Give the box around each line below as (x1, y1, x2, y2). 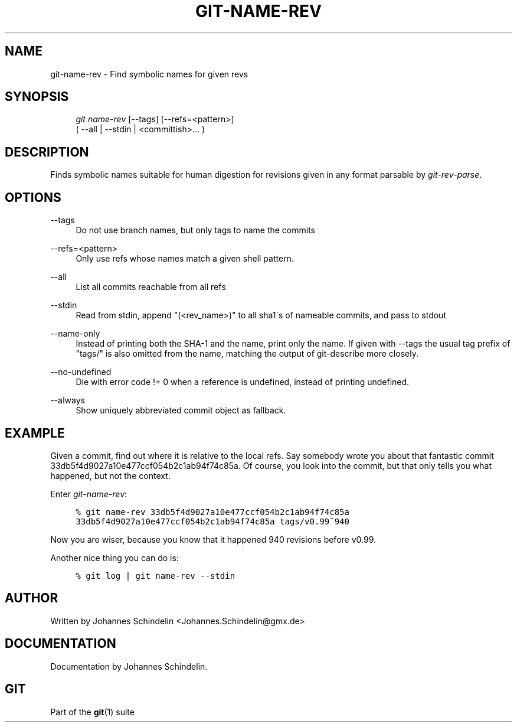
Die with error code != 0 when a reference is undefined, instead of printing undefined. (76, 377, 410, 387)
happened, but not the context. (50, 470, 171, 481)
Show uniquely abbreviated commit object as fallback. (76, 405, 286, 416)
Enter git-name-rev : (50, 488, 127, 499)
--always (50, 395, 85, 406)
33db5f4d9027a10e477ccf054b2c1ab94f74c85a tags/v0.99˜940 (76, 516, 349, 526)
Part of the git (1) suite (50, 706, 135, 717)
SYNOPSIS (5, 89, 69, 105)
